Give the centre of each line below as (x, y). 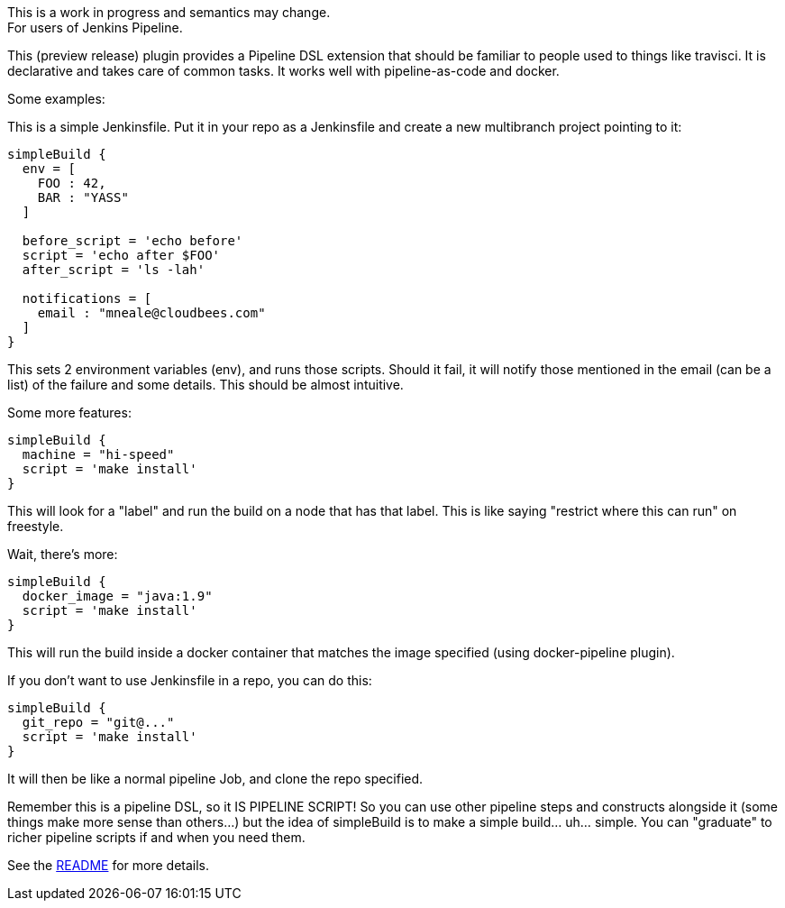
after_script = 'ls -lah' (114, 270)
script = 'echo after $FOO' (121, 255)
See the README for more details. (109, 865)
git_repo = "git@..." (98, 722)
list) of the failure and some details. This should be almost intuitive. (205, 385)
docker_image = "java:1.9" (117, 596)
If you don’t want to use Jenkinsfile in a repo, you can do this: (190, 680)
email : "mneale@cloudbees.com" (151, 313)
